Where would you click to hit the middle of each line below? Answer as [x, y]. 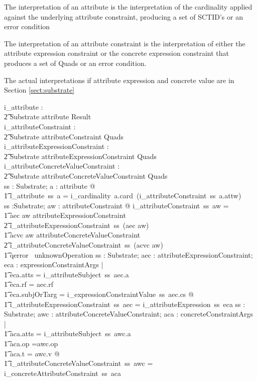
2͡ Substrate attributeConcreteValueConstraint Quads [86, 175]
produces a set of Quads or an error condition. [75, 63]
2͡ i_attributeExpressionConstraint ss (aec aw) [77, 225]
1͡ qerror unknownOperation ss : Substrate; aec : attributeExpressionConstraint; [128, 254]
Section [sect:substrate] [39, 90]
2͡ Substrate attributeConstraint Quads [64, 136]
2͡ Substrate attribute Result [48, 117]
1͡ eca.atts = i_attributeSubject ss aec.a [67, 274]
